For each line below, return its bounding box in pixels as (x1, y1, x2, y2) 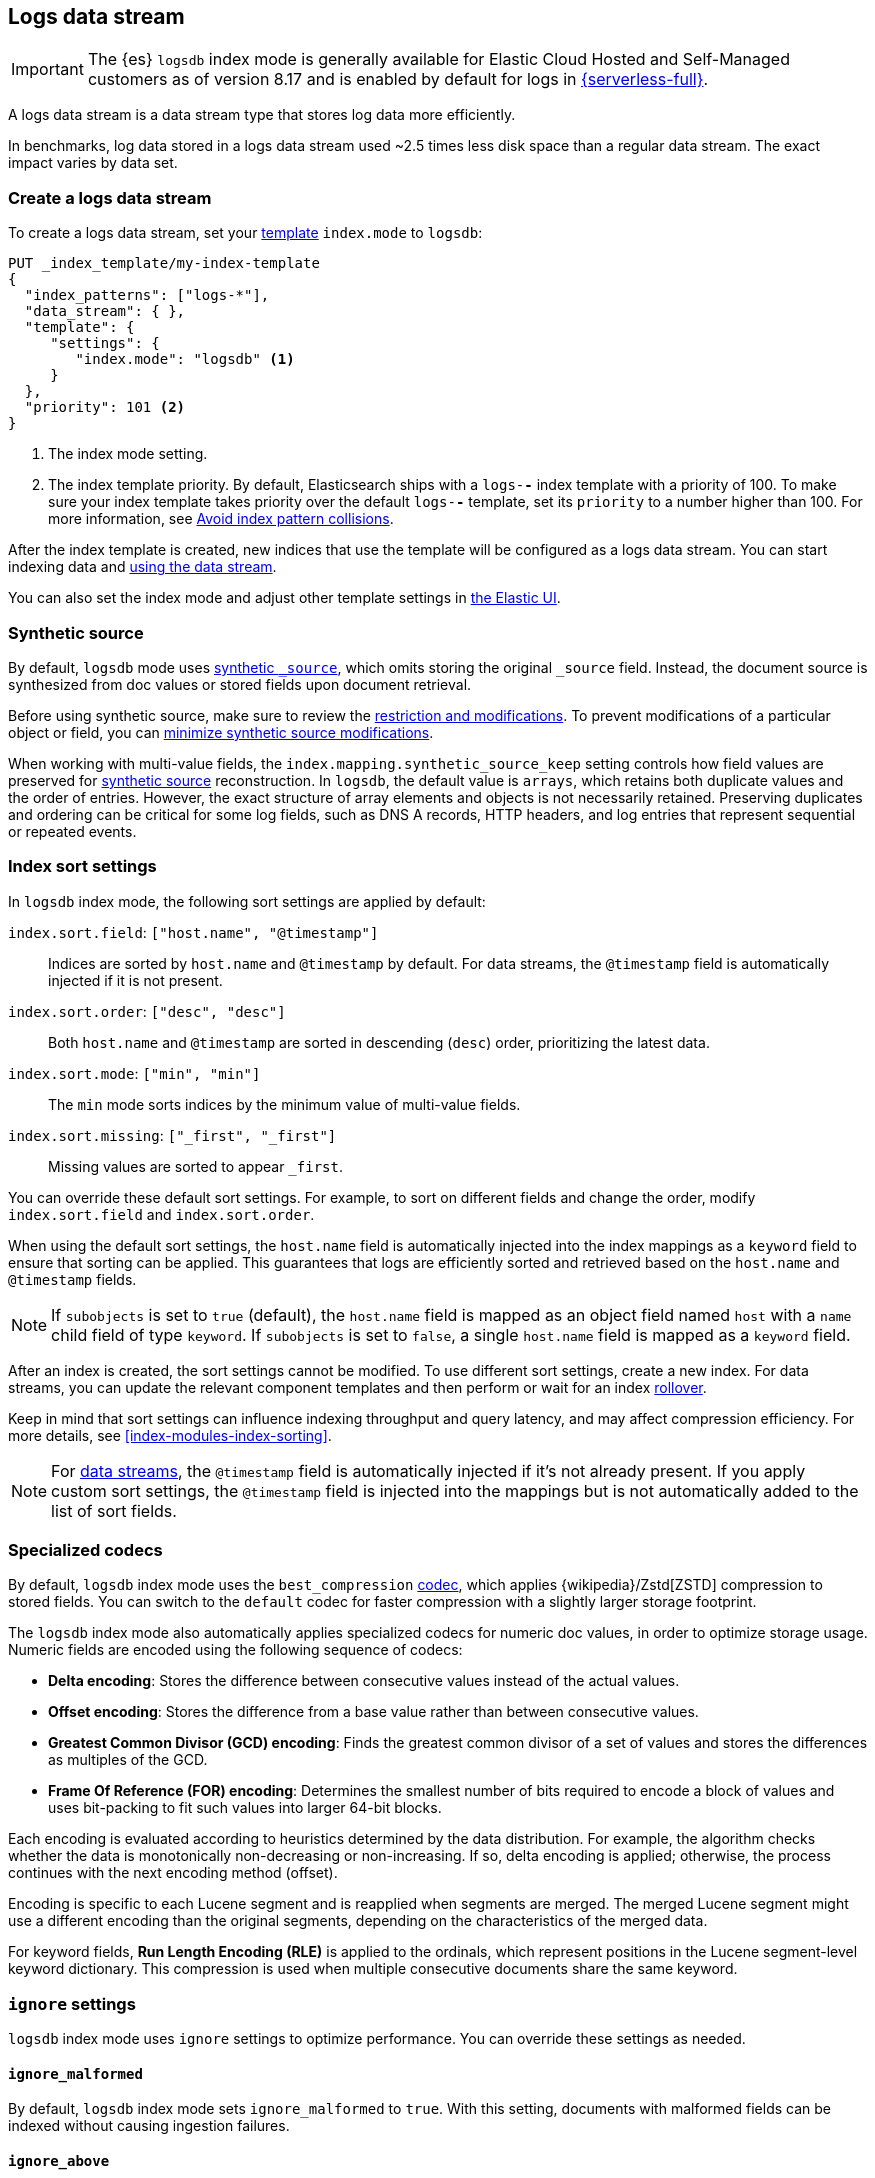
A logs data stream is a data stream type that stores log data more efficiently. (8, 106, 516, 124)
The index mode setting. (48, 445, 208, 463)
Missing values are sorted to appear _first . (48, 1157, 343, 1175)
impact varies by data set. (8, 154, 178, 172)
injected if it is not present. (48, 971, 223, 989)
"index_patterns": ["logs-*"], (24, 287, 270, 304)
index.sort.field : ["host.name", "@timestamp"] (8, 923, 379, 941)
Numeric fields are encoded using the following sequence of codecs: (8, 1641, 463, 1659)
